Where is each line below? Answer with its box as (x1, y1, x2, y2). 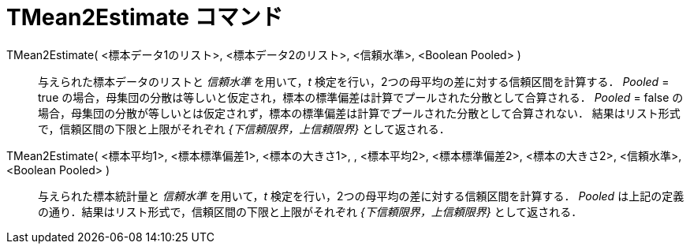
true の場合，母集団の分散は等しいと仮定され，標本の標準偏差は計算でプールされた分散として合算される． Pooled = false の (38, 90, 684, 104)
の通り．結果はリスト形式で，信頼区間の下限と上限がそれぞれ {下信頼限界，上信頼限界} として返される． (38, 204, 583, 218)
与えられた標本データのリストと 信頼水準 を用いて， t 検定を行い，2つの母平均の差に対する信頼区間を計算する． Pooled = (38, 74, 669, 88)
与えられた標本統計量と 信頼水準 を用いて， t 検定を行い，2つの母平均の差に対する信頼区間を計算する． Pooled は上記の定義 (38, 188, 684, 203)
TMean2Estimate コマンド (6, 4, 283, 31)
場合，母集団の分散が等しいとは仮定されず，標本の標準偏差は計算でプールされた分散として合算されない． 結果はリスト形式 (38, 106, 681, 120)
